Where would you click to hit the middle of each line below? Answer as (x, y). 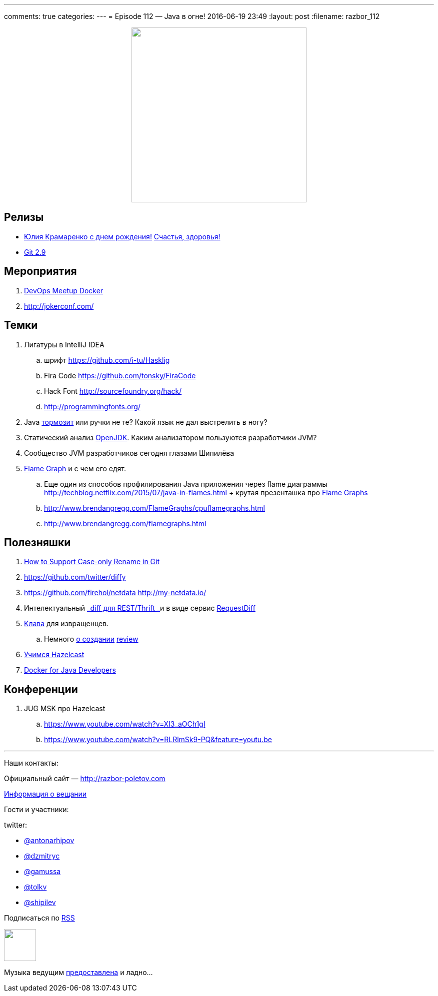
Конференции (41, 689)
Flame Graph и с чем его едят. (75, 468)
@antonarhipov (49, 841)
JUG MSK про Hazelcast (65, 709)
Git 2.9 (35, 252)
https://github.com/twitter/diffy (75, 577)
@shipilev (40, 903)
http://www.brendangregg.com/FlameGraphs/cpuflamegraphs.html (154, 508)
